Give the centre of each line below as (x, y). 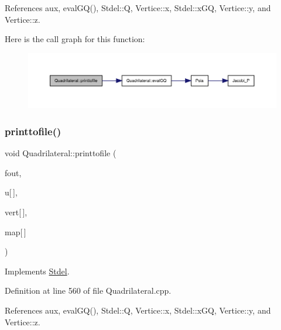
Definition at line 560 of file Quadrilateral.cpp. (88, 291)
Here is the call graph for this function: (75, 39)
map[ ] (16, 231)
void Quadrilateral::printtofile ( (61, 153)
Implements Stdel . (37, 271)
